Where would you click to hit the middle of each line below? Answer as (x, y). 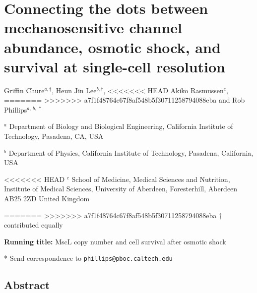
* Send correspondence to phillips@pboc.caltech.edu (88, 258)
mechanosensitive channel (93, 28)
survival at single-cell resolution (115, 66)
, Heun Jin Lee (74, 90)
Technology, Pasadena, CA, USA (54, 136)
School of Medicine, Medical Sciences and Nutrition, (151, 179)
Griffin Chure (24, 90)
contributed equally (33, 225)
